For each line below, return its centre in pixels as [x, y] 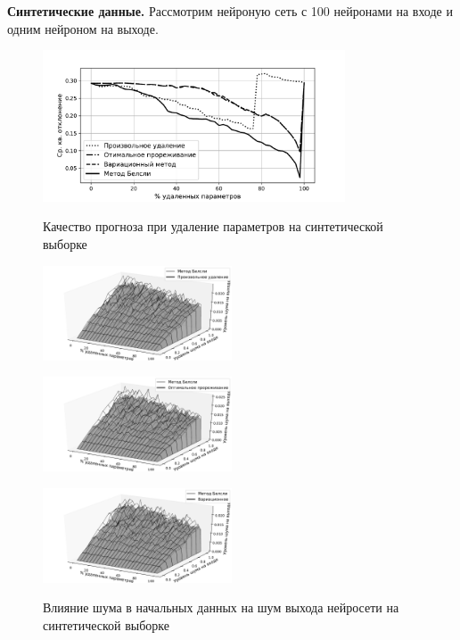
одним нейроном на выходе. [83, 28]
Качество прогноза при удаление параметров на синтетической [213, 226]
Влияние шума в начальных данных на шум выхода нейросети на [221, 607]
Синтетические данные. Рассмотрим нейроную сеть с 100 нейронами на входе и [230, 11]
